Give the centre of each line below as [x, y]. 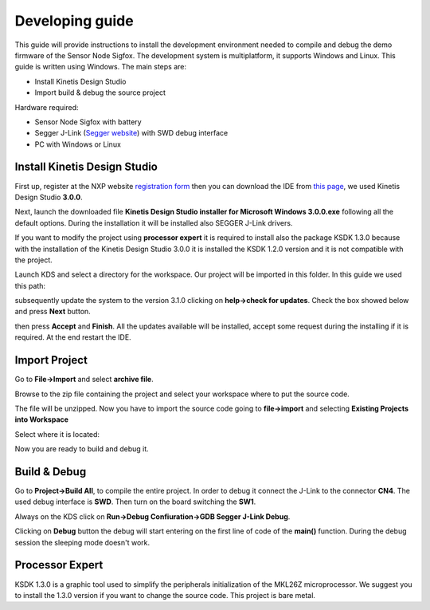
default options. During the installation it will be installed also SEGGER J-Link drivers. [154, 222]
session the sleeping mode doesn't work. [82, 542]
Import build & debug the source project [100, 92]
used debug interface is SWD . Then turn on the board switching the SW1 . [135, 502]
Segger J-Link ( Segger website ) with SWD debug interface [131, 133]
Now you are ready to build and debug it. [82, 449]
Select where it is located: [57, 434]
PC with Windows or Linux [78, 144]
